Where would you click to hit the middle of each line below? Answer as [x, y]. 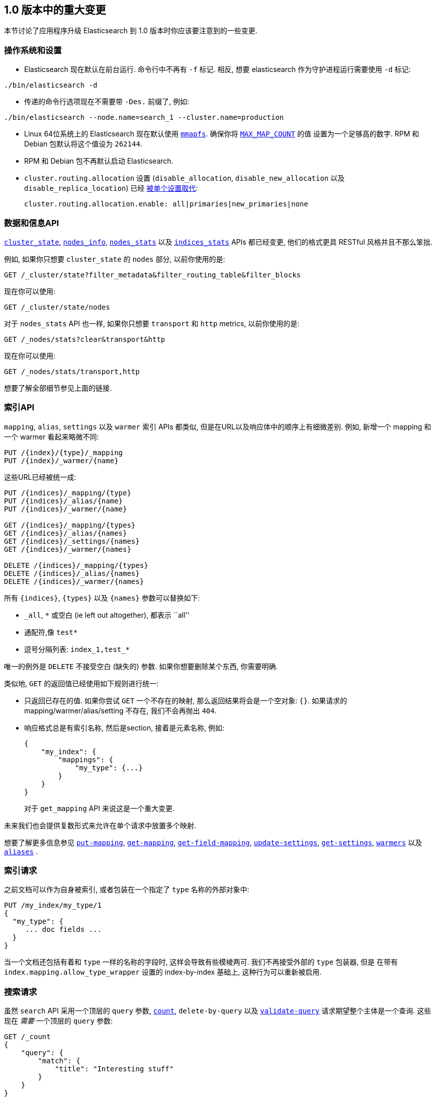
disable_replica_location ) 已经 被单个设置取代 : [111, 188]
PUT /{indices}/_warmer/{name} [66, 509]
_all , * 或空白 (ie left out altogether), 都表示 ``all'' [107, 615]
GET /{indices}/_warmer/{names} [68, 549]
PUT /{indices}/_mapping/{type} [68, 493]
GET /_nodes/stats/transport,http [72, 371]
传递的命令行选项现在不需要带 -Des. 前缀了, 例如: [107, 102]
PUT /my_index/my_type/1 [53, 905]
